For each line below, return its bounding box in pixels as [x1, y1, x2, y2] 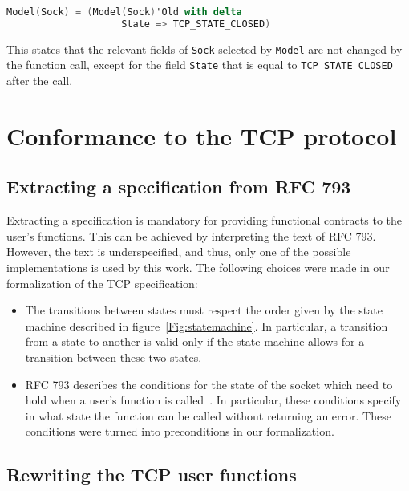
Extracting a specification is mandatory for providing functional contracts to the [6, 212, 403, 229]
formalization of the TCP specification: [6, 274, 198, 291]
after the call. [6, 72, 73, 89]
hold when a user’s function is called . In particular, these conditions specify [25, 392, 402, 408]
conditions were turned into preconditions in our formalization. [25, 423, 334, 440]
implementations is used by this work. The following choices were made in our [6, 259, 390, 276]
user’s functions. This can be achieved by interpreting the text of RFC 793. [6, 227, 376, 244]
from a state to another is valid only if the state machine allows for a [25, 333, 365, 350]
